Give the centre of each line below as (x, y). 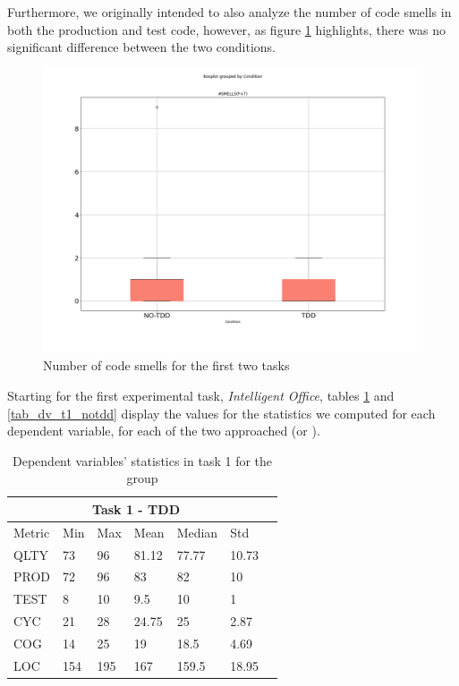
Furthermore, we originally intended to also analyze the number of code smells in (229, 12)
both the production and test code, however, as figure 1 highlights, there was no (227, 29)
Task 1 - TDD (136, 508)
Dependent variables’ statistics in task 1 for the (143, 460)
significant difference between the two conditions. (142, 47)
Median (197, 532)
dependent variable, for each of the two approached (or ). (164, 431)
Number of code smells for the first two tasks (166, 365)
